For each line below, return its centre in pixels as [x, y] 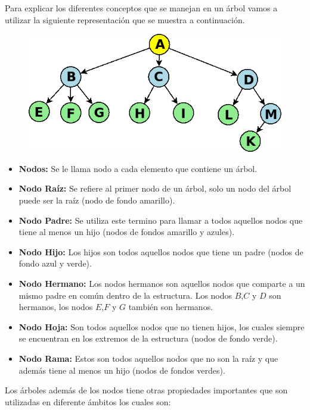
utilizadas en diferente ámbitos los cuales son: [88, 401]
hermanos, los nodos [56, 307]
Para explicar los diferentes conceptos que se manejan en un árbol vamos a [141, 8]
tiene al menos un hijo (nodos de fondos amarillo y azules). [127, 232]
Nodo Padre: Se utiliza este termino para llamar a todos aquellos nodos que [161, 220]
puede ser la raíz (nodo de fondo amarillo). [97, 200]
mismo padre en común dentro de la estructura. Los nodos [125, 295]
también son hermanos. [171, 307]
